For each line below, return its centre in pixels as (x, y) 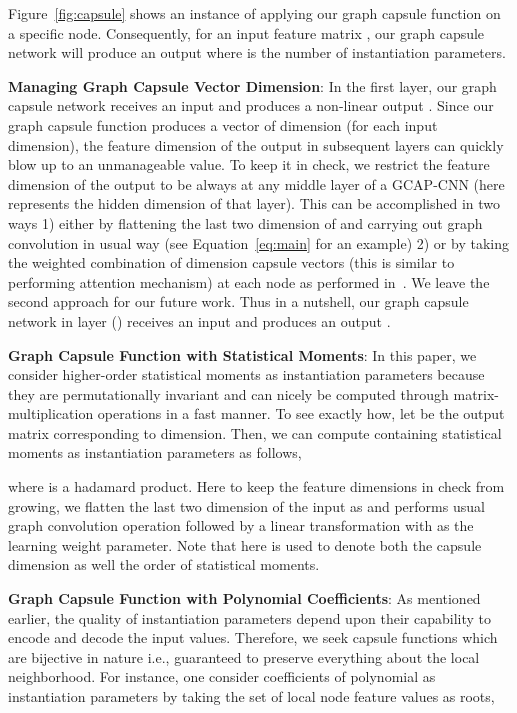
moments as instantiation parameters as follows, (155, 452)
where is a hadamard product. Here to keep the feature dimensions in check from (256, 486)
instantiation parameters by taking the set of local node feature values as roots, (251, 696)
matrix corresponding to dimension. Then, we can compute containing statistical (255, 432)
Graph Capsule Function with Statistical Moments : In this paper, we (242, 354)
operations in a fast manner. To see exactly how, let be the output (301, 413)
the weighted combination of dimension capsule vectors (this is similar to (231, 262)
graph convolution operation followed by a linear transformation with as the (241, 525)
